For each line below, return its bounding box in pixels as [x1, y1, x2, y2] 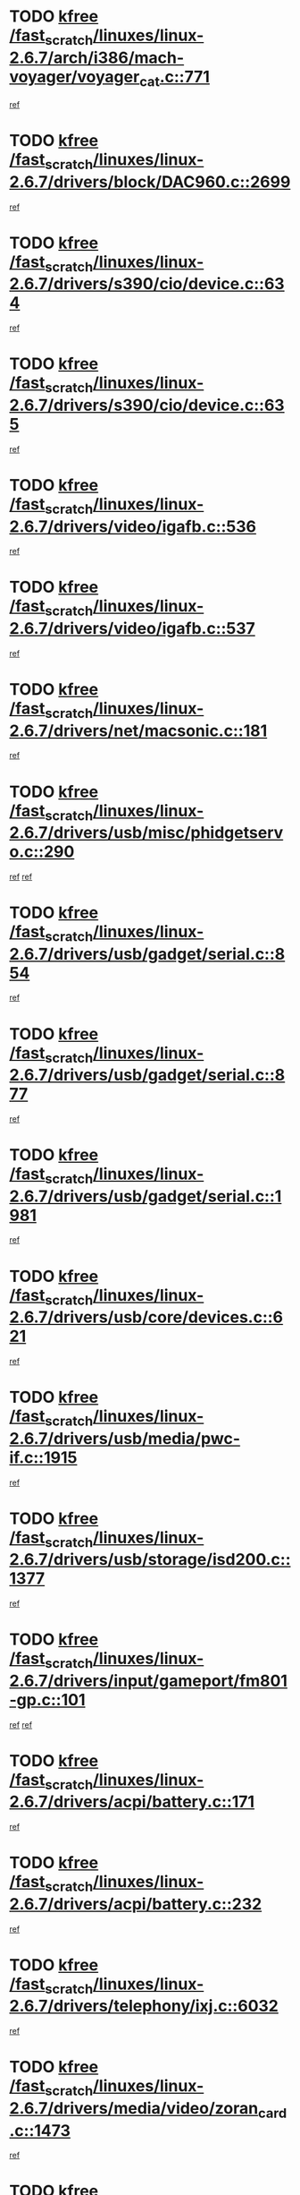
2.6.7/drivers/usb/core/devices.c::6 [9, 1307, 284, 1328]
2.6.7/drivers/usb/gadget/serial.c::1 [9, 1186, 282, 1206]
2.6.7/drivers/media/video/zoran [9, 2097, 259, 2118]
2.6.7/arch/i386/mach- [9, 47, 185, 68]
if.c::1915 [9, 1448, 78, 1467]
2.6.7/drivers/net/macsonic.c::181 [9, 721, 268, 740]
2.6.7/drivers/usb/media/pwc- [9, 1428, 241, 1448]
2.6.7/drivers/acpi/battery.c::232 [9, 1893, 262, 1914]
